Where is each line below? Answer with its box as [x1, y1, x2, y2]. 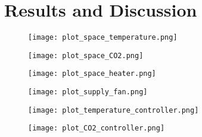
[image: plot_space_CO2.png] [28, 51, 144, 60]
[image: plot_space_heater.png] [28, 69, 156, 78]
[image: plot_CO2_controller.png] [28, 124, 165, 133]
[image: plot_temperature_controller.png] [28, 106, 199, 114]
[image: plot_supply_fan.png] [28, 88, 148, 97]
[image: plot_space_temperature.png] [28, 33, 178, 42]
